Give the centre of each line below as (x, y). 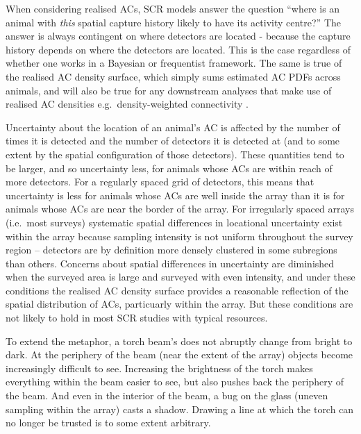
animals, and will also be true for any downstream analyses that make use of (169, 90)
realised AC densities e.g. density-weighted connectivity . (127, 104)
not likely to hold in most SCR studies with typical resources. (137, 318)
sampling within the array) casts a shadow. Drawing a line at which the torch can (180, 409)
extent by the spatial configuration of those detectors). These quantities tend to (175, 154)
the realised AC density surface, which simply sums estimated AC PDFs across (173, 76)
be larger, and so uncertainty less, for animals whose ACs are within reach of (169, 168)
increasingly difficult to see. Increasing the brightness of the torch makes (159, 368)
